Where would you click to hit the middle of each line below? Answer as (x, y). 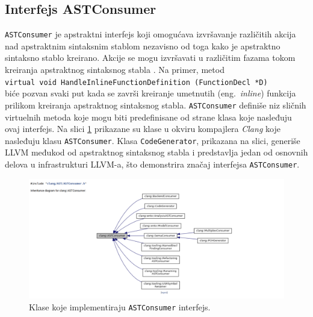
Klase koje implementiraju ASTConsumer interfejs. (120, 306)
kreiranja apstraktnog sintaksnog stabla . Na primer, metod (115, 70)
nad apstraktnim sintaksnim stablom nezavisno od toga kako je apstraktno (143, 46)
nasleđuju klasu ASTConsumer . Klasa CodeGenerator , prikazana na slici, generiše (153, 140)
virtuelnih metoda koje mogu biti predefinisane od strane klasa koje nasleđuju (148, 117)
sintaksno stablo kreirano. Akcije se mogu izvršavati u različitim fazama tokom (150, 58)
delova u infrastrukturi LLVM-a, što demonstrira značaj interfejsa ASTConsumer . (152, 164)
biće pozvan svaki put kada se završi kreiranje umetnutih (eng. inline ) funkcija (150, 93)
